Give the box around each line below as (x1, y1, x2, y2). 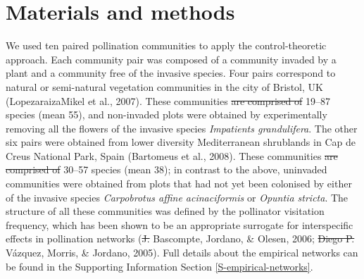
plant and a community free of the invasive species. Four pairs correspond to (6, 66, 336, 80)
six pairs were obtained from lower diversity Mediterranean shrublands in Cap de (6, 135, 356, 149)
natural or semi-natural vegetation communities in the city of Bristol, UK (6, 79, 323, 94)
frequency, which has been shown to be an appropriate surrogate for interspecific (6, 217, 353, 232)
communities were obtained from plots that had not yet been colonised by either (6, 176, 352, 191)
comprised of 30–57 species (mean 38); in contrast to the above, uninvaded (6, 162, 327, 177)
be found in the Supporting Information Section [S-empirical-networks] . (6, 259, 313, 273)
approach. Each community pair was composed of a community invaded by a (6, 51, 337, 66)
